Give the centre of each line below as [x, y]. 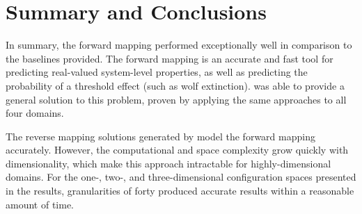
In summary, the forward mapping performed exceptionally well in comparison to [179, 45]
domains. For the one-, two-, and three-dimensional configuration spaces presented [181, 177]
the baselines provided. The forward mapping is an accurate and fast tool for [170, 58]
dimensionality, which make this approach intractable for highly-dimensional [168, 163]
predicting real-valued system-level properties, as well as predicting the [157, 72]
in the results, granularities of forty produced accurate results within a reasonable [180, 191]
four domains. [35, 113]
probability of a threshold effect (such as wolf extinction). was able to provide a [175, 85]
